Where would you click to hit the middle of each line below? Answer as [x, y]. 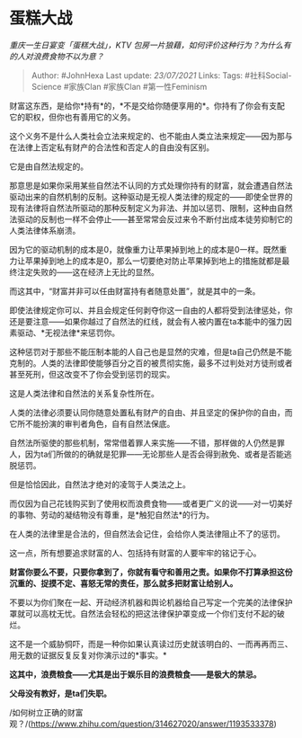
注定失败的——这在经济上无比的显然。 [88, 271]
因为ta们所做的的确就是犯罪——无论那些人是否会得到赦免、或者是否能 [155, 454]
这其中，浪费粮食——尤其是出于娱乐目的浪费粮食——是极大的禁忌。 [135, 674]
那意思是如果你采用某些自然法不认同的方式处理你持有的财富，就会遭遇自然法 [151, 185]
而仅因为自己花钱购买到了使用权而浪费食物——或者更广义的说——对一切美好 [151, 503]
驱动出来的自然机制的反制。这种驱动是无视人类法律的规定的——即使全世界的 [151, 196]
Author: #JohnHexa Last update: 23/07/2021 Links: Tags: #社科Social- [161, 75]
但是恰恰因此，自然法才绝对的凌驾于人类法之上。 [100, 484]
